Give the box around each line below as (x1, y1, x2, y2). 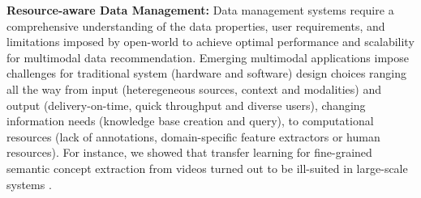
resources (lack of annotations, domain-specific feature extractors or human (6, 128, 380, 145)
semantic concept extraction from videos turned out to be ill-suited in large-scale (6, 159, 408, 176)
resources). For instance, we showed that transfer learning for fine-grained (6, 144, 372, 161)
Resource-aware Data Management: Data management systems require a (6, 2, 394, 18)
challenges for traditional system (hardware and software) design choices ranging (6, 65, 407, 82)
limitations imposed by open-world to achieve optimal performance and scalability (6, 33, 415, 50)
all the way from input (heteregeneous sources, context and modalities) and (6, 80, 382, 97)
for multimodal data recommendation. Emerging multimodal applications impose (6, 48, 409, 65)
